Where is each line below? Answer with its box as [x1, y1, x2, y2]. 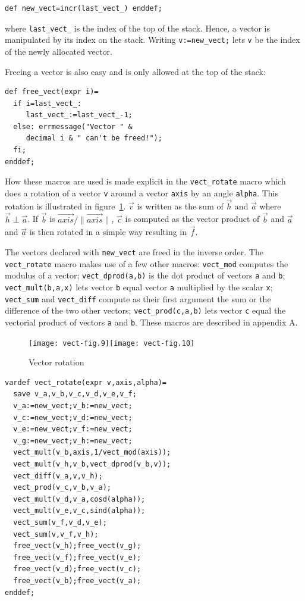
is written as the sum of [137, 199, 224, 212]
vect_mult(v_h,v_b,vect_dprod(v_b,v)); [13, 460, 171, 468]
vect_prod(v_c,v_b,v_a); [13, 483, 111, 492]
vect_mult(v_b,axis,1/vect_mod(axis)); [13, 448, 171, 457]
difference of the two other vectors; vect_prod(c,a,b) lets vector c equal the [5, 304, 286, 317]
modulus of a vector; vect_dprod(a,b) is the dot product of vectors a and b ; [5, 269, 285, 281]
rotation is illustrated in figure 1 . [5, 199, 126, 212]
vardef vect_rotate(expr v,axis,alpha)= [5, 378, 167, 387]
